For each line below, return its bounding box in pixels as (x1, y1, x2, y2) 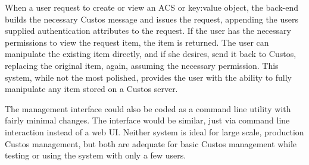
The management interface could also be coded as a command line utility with (5, 102, 291, 115)
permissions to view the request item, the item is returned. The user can (5, 36, 269, 48)
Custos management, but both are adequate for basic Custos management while (5, 137, 297, 150)
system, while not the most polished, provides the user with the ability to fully (5, 71, 292, 83)
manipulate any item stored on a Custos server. (5, 82, 178, 95)
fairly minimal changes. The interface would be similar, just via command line (5, 114, 290, 126)
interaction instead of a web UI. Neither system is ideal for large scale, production (5, 125, 304, 138)
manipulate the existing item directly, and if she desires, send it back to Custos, (5, 47, 296, 60)
